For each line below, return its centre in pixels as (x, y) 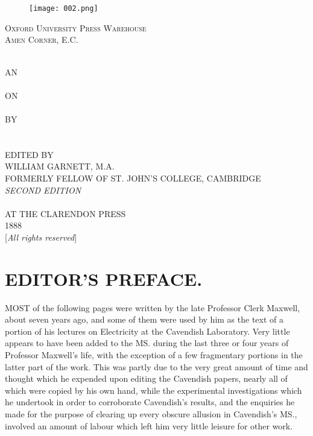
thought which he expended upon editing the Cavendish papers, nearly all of (146, 378)
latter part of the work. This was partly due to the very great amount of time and (156, 366)
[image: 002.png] (64, 9)
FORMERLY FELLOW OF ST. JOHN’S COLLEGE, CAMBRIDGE (133, 178)
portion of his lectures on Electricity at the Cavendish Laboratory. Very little (147, 331)
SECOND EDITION (43, 190)
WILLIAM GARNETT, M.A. (60, 166)
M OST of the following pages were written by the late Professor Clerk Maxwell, (153, 307)
